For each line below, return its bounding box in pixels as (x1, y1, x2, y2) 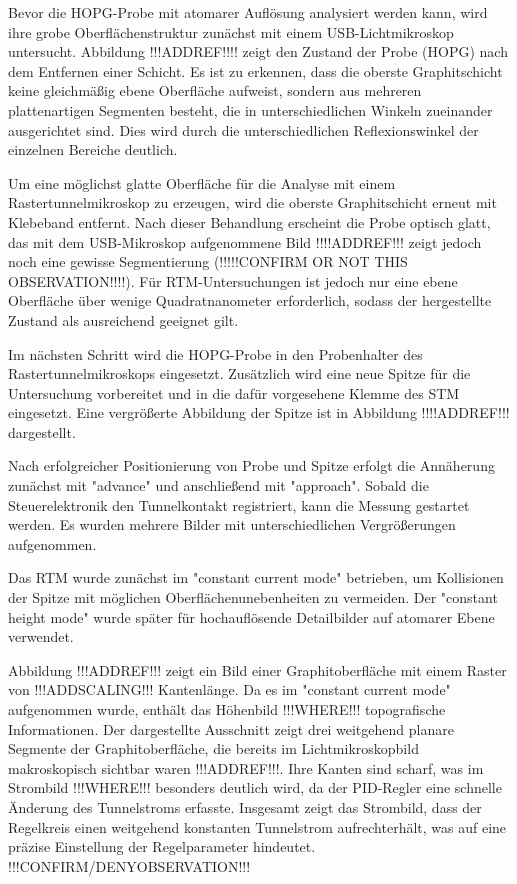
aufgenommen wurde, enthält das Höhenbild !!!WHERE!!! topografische (8, 699, 446, 719)
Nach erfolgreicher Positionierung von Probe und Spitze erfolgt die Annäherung (8, 455, 495, 476)
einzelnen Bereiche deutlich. (8, 139, 178, 160)
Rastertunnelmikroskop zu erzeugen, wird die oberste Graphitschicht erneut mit (8, 192, 497, 213)
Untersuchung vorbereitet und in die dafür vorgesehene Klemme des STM (8, 382, 460, 403)
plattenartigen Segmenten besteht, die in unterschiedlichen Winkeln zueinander (8, 99, 493, 120)
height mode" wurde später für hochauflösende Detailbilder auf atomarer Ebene (8, 606, 495, 627)
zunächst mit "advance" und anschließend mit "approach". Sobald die (8, 475, 429, 496)
